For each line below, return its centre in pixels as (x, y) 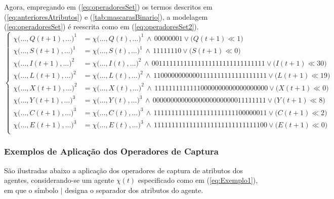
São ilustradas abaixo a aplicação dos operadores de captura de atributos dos (124, 170)
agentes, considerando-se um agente (59, 180)
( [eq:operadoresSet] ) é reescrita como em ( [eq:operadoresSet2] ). (101, 27)
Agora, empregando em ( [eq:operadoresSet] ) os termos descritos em (108, 7)
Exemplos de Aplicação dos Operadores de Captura (111, 151)
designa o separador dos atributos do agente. (134, 190)
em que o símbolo (31, 190)
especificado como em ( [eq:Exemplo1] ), (198, 180)
